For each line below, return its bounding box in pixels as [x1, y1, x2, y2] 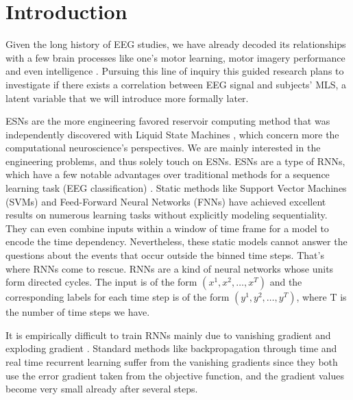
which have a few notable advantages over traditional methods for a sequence [5, 167, 330, 182]
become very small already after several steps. [5, 382, 198, 396]
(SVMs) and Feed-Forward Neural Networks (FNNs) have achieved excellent [5, 194, 326, 208]
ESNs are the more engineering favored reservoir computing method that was [5, 114, 330, 128]
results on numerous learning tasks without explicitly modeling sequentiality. [5, 208, 328, 222]
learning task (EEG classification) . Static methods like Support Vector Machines [5, 181, 347, 195]
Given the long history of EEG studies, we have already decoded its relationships [5, 37, 346, 51]
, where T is [296, 290, 347, 304]
